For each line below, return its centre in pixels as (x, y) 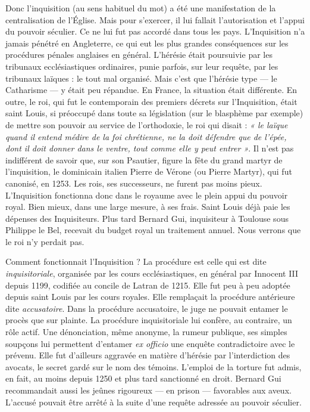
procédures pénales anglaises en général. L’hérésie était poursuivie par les (139, 55)
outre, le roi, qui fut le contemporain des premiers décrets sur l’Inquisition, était (151, 101)
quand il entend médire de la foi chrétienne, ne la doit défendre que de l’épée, (146, 136)
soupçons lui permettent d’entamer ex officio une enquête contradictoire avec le (150, 343)
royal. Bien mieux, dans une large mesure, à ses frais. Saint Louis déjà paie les (148, 207)
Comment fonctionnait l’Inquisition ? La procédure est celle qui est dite (136, 261)
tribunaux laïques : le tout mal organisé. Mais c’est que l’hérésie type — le (141, 78)
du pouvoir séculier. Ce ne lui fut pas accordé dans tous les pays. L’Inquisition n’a (155, 31)
